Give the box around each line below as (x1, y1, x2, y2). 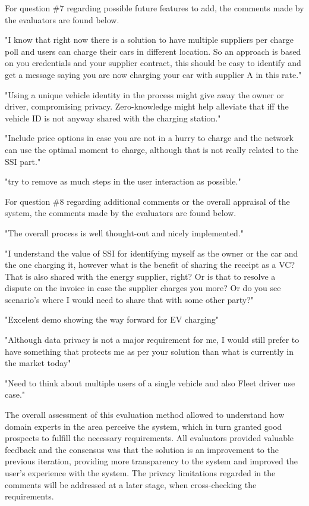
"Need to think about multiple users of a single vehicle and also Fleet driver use (5, 376, 295, 389)
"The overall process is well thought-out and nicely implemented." (5, 226, 244, 239)
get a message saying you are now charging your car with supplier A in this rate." (5, 68, 302, 80)
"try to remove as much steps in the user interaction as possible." (5, 175, 241, 188)
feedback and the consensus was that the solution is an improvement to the (5, 443, 279, 455)
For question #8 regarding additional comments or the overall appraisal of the (5, 195, 290, 207)
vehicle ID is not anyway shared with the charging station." (5, 111, 221, 124)
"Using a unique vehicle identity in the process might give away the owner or (5, 88, 284, 101)
